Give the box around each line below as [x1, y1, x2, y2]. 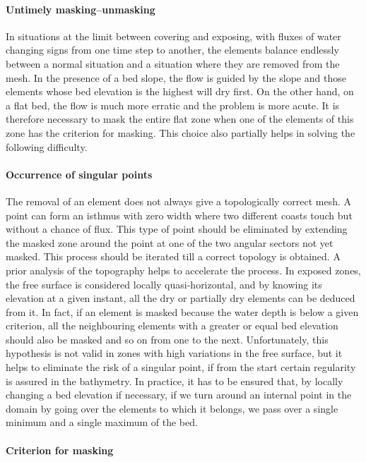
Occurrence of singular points [6, 166, 153, 181]
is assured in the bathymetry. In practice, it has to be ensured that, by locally [6, 373, 343, 388]
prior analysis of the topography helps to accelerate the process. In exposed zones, [6, 262, 361, 277]
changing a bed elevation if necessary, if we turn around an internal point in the [6, 387, 352, 402]
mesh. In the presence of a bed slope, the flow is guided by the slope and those [6, 70, 346, 85]
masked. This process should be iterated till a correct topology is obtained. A [6, 249, 341, 264]
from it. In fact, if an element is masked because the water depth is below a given [6, 304, 359, 319]
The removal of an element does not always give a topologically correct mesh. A [6, 193, 352, 208]
